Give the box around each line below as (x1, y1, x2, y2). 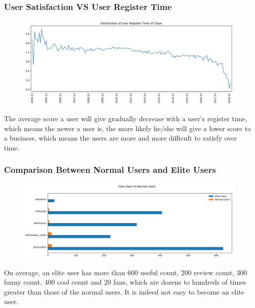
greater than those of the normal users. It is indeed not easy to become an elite (4, 286, 245, 297)
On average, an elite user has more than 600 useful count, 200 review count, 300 (4, 267, 247, 277)
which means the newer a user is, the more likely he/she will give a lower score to (4, 123, 251, 133)
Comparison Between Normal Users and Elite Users (4, 163, 216, 176)
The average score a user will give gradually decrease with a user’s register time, (4, 113, 248, 124)
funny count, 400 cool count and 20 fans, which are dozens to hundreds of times (4, 277, 246, 287)
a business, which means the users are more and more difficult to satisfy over (4, 133, 237, 143)
